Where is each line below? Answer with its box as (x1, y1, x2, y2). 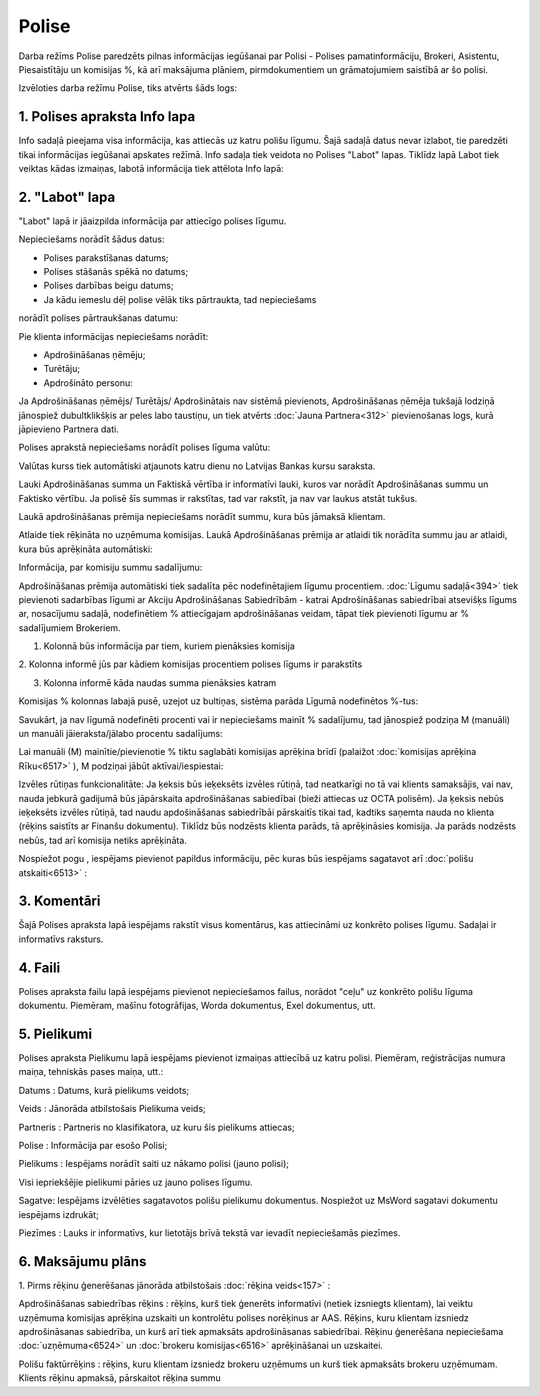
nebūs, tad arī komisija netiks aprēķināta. (18, 834, 187, 846)
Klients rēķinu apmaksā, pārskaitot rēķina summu (18, 1372, 221, 1384)
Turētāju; (43, 363, 80, 375)
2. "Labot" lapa (18, 188, 116, 205)
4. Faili (18, 959, 61, 976)
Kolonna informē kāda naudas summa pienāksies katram (43, 676, 277, 689)
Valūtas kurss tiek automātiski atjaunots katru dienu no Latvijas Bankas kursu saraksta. (18, 460, 376, 472)
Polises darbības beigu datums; (43, 280, 174, 292)
